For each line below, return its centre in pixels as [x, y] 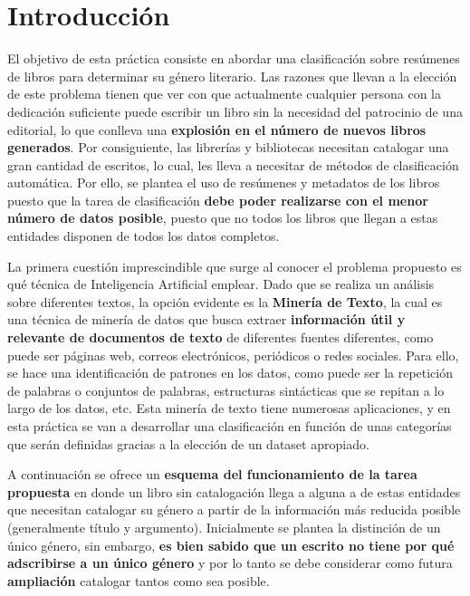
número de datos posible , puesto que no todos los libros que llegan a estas [223, 218]
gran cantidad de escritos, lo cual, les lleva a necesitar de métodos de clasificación [233, 164]
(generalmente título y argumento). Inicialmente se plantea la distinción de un [224, 527]
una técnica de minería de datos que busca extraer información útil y [206, 319]
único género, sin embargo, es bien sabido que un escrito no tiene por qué [231, 545]
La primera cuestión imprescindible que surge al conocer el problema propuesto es [235, 266]
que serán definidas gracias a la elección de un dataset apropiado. [188, 443]
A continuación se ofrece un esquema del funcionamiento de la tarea [212, 474]
